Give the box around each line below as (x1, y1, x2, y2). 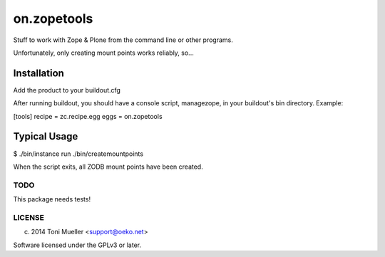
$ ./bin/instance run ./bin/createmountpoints (13, 150, 144, 158)
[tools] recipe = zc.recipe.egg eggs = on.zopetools (13, 112, 163, 120)
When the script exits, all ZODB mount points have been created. (13, 162, 203, 171)
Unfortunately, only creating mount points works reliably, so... (13, 48, 194, 57)
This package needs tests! (13, 195, 91, 204)
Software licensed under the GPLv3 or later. (13, 241, 142, 249)
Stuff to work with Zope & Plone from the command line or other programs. (13, 36, 233, 44)
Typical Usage (13, 130, 78, 142)
